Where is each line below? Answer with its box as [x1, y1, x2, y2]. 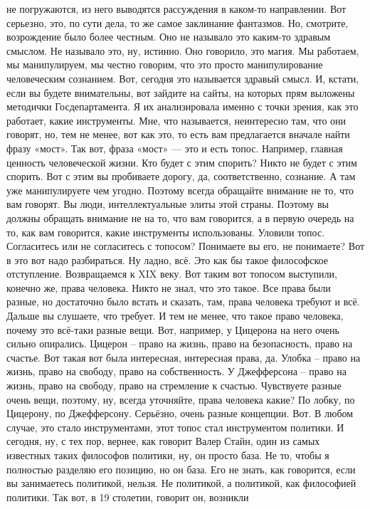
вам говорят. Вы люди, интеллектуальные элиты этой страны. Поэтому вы [6, 196, 329, 211]
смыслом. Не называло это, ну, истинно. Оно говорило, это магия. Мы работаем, [6, 43, 359, 58]
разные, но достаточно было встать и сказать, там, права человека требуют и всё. [6, 294, 360, 309]
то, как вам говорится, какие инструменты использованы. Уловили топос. [6, 224, 325, 239]
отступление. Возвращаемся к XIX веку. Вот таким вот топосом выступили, [6, 266, 337, 281]
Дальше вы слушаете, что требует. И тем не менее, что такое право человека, [6, 308, 344, 323]
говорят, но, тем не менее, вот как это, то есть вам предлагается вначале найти [6, 127, 350, 142]
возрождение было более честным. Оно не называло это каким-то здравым [6, 29, 331, 44]
